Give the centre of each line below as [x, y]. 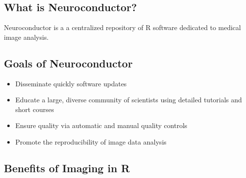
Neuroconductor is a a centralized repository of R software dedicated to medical [123, 27]
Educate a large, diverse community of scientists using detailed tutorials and [129, 100]
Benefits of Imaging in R [67, 168]
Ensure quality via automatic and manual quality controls [101, 125]
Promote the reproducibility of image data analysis [91, 141]
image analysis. [26, 37]
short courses [35, 109]
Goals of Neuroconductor [68, 63]
